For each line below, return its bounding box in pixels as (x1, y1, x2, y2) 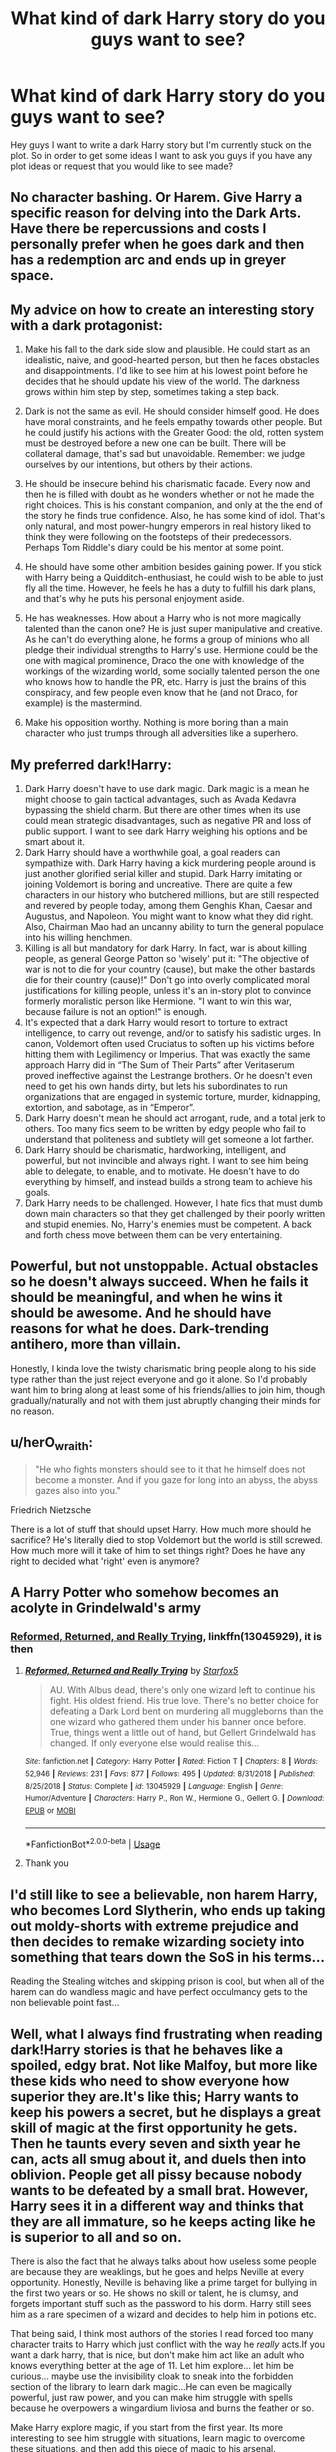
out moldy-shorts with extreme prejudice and (10, 1917, 299, 1934)
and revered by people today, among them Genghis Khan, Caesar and (24, 899, 313, 911)
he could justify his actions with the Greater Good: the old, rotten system (24, 427, 325, 439)
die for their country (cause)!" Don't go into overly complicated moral (24, 973, 310, 986)
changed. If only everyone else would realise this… (49, 1737, 260, 1749)
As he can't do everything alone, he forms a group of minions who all (24, 633, 310, 646)
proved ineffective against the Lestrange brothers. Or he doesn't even (24, 1069, 313, 1081)
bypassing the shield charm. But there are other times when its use (24, 803, 301, 816)
